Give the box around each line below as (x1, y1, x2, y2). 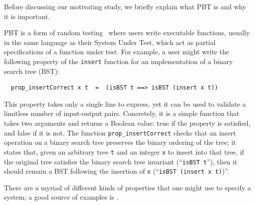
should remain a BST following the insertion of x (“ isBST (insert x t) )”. (4, 166, 229, 176)
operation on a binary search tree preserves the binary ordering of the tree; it (4, 137, 236, 147)
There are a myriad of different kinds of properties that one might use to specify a (4, 182, 251, 192)
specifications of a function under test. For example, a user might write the (4, 46, 229, 57)
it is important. (4, 11, 50, 21)
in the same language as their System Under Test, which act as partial (4, 37, 216, 47)
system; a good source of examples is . (4, 192, 119, 202)
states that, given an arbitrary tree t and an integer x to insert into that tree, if (4, 146, 244, 157)
